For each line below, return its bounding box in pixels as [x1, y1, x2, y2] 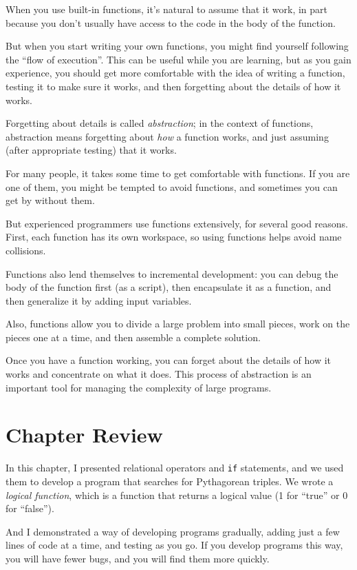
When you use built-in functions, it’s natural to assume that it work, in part [6, 2, 327, 16]
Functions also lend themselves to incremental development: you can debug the [6, 266, 338, 281]
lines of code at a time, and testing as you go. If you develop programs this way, [6, 538, 343, 552]
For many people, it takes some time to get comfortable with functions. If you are [6, 165, 350, 180]
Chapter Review [6, 420, 163, 449]
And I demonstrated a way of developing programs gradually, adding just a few [6, 524, 340, 538]
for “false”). [6, 501, 54, 516]
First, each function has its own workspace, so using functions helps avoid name [6, 230, 342, 244]
